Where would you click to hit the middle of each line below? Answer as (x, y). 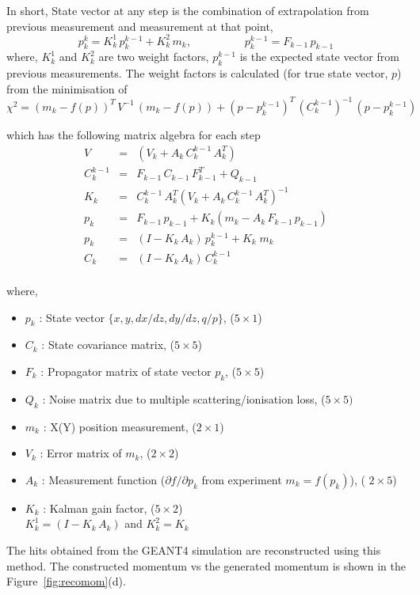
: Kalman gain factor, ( (99, 508)
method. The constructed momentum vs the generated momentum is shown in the (206, 565)
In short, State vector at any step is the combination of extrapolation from (188, 10)
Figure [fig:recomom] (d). (66, 581)
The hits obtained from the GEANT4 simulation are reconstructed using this (194, 550)
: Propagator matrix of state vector (126, 371)
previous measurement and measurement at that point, (140, 26)
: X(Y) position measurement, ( (120, 426)
